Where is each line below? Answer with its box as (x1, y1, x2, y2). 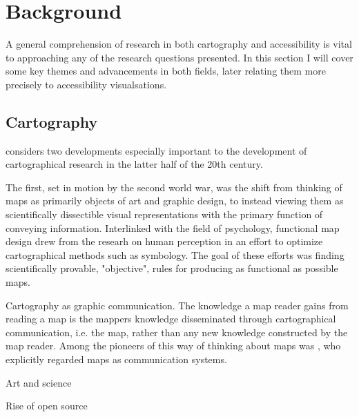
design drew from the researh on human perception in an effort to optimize (6, 234, 323, 249)
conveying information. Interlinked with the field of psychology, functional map (6, 220, 340, 235)
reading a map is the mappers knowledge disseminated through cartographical (6, 311, 336, 326)
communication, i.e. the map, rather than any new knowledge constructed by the (6, 324, 348, 339)
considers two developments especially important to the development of (6, 143, 307, 157)
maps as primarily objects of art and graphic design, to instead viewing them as (6, 193, 344, 208)
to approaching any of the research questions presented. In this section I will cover (6, 50, 353, 64)
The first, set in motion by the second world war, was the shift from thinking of (6, 180, 342, 194)
